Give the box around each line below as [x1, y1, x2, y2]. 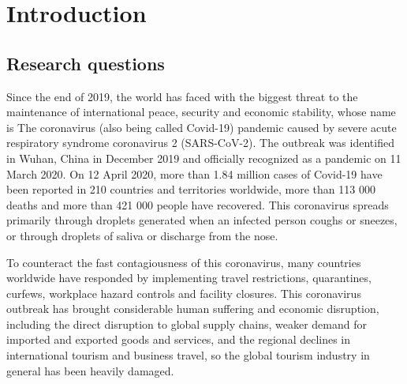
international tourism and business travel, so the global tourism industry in [6, 347, 370, 363]
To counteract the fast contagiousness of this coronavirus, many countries [6, 254, 361, 270]
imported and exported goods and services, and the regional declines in [6, 331, 351, 348]
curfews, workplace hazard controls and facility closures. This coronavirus [6, 284, 361, 301]
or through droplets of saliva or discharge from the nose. [6, 227, 278, 243]
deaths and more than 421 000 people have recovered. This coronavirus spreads [6, 196, 389, 213]
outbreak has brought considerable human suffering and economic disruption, [6, 300, 379, 317]
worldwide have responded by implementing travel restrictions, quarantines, [6, 269, 372, 286]
